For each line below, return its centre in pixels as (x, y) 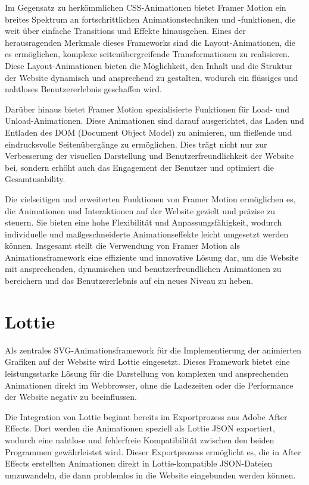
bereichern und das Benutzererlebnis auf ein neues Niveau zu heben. (129, 281)
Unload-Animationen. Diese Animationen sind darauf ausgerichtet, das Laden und (154, 121)
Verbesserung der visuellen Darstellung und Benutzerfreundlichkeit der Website (149, 156)
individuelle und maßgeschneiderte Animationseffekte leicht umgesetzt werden (147, 234)
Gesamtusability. (35, 179)
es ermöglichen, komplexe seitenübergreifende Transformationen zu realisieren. (147, 54)
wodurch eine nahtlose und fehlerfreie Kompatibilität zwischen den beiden (140, 439)
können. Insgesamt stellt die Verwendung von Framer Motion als (122, 245)
